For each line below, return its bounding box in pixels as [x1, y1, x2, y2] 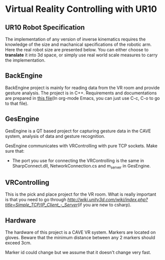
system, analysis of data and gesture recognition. [5, 133, 105, 139]
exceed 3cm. [5, 240, 32, 246]
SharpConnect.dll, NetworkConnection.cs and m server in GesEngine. [12, 163, 151, 170]
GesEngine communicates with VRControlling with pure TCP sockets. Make [5, 142, 158, 149]
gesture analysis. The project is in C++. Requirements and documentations [5, 90, 157, 96]
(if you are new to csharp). [77, 202, 132, 208]
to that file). [5, 100, 29, 106]
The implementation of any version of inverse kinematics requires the [5, 36, 146, 42]
